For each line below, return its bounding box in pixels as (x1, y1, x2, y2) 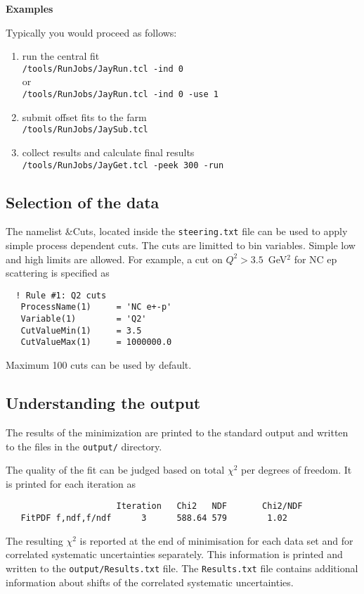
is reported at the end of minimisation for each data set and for (79, 533, 353, 548)
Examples (6, 1, 53, 15)
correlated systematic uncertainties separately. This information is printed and (6, 547, 343, 562)
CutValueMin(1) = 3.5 (20, 325, 142, 336)
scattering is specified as (6, 265, 110, 280)
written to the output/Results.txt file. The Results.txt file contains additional (6, 560, 358, 575)
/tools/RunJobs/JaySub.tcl (22, 125, 148, 135)
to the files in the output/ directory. (6, 438, 162, 453)
